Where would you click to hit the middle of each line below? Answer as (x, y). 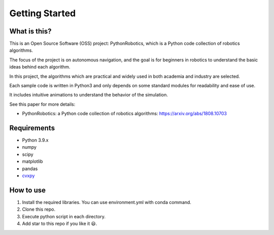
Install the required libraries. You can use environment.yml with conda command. (107, 202)
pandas (30, 169)
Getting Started (43, 13)
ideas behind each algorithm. (40, 67)
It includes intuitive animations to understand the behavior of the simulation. (89, 95)
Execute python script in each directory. (64, 216)
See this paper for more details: (42, 104)
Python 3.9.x (35, 140)
